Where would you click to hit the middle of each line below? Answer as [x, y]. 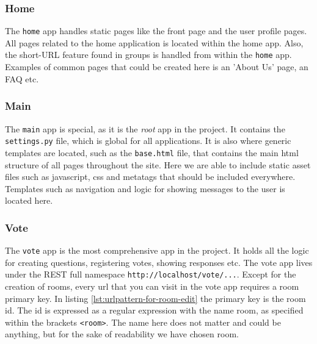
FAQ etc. [22, 78]
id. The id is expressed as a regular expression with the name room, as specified [154, 310]
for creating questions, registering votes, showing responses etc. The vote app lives [159, 262]
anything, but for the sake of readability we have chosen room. [122, 334]
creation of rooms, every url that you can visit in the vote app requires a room [152, 286]
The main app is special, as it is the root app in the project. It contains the [145, 128]
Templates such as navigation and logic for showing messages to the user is [145, 188]
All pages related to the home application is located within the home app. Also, [154, 42]
